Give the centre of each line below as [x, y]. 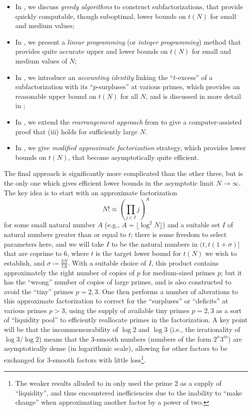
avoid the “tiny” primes [39, 291]
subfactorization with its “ [54, 87]
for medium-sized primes [179, 272]
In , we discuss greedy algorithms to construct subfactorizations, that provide [129, 6]
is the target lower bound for [138, 253]
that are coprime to [33, 253]
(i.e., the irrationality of [205, 329]
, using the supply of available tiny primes [127, 310]
